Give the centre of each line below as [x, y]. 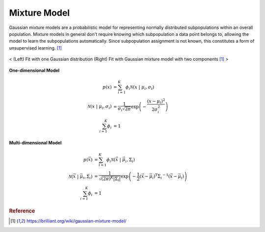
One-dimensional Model [34, 70]
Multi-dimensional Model [35, 143]
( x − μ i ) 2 [156, 101]
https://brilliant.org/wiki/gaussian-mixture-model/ [77, 221]
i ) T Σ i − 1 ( [161, 177]
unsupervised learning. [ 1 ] [36, 48]
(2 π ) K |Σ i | [111, 179]
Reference [22, 211]
